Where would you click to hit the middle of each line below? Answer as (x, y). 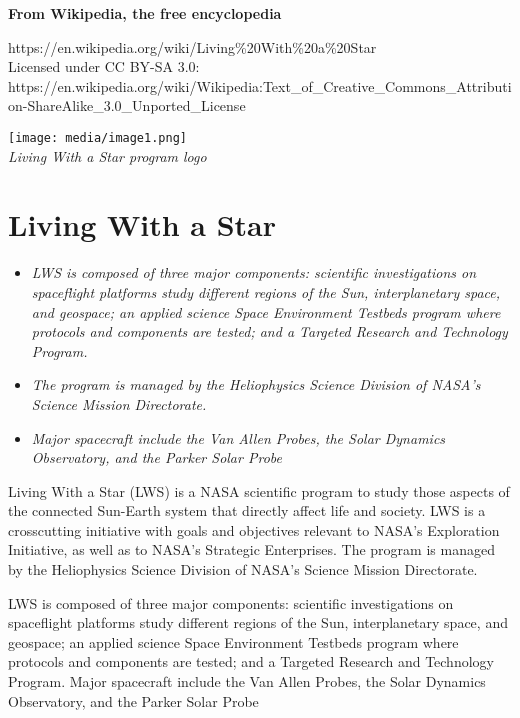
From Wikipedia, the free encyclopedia (145, 13)
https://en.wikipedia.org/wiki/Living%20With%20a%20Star (192, 46)
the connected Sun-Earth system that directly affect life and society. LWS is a (247, 510)
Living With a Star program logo (107, 155)
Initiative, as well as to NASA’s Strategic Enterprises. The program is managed (251, 549)
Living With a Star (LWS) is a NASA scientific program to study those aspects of (259, 490)
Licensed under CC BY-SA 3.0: (104, 66)
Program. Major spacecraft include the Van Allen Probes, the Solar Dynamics (247, 681)
